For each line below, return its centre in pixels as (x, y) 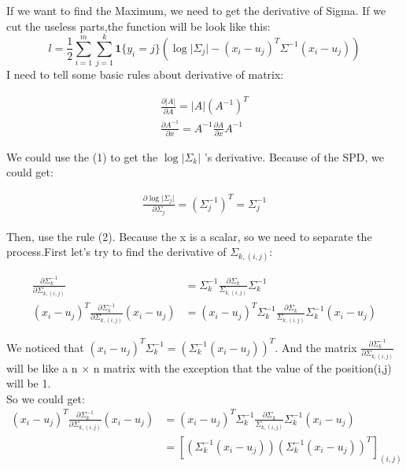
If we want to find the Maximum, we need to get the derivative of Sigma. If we (196, 10)
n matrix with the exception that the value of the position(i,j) (242, 367)
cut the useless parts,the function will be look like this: (138, 26)
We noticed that (45, 347)
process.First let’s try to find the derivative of (116, 252)
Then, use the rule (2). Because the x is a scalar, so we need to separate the (189, 236)
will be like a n (42, 367)
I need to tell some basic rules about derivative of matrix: (145, 74)
